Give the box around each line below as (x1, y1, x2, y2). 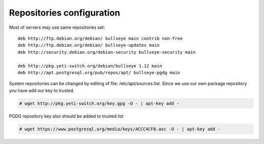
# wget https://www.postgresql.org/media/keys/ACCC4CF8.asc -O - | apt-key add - (19, 126, 221, 132)
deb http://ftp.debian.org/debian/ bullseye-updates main (18, 42, 160, 48)
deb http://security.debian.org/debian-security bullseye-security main (18, 49, 196, 55)
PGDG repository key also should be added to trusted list (9, 113, 124, 119)
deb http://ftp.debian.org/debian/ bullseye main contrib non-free (18, 36, 183, 41)
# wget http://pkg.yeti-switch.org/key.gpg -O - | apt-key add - (19, 101, 179, 106)
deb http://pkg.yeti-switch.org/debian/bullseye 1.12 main (18, 63, 162, 68)
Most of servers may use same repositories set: (9, 24, 105, 30)
